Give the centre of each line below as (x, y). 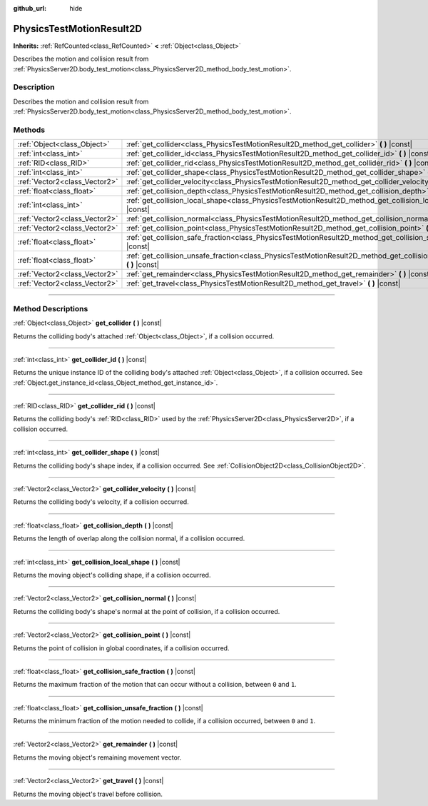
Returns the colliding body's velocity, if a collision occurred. (101, 502)
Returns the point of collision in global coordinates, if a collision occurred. (121, 648)
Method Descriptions (51, 308)
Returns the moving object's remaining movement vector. (97, 757)
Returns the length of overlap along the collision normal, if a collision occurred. (129, 538)
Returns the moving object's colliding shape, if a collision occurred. (112, 575)
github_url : (30, 8)
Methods (29, 130)
